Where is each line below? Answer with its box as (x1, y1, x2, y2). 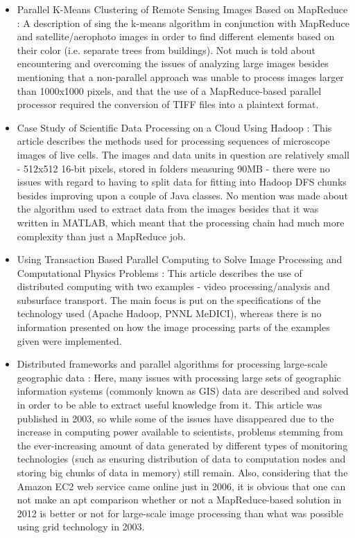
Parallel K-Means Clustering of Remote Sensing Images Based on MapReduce (17, 2, 348, 16)
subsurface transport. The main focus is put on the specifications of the (17, 292, 321, 307)
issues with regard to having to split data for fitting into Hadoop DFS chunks (17, 174, 347, 189)
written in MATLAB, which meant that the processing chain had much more (17, 215, 345, 229)
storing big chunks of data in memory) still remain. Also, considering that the (17, 465, 348, 479)
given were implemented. (17, 333, 122, 348)
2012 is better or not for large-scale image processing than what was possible (17, 505, 343, 520)
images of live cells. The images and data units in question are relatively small (17, 147, 350, 161)
